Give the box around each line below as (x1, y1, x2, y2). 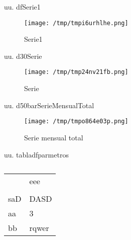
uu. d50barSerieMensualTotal (4, 100, 94, 110)
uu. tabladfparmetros (4, 149, 69, 159)
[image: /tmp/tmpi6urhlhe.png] (24, 19, 128, 27)
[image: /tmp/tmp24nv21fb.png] (24, 68, 128, 76)
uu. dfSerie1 (4, 2, 41, 12)
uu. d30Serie (4, 50, 42, 61)
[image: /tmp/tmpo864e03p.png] (24, 118, 128, 125)
